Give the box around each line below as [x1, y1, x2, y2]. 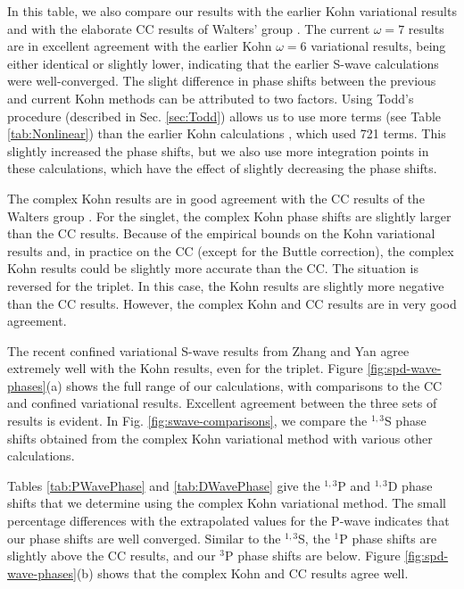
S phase [384, 411, 427, 430]
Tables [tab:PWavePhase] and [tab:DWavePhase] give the [7, 476, 320, 494]
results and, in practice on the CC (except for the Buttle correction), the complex [7, 241, 454, 260]
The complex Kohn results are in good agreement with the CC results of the [7, 188, 425, 207]
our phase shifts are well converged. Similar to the [7, 528, 281, 547]
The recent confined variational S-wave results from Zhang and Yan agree [7, 341, 410, 360]
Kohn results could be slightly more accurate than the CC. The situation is [7, 259, 418, 278]
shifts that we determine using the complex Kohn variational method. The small [7, 494, 446, 512]
